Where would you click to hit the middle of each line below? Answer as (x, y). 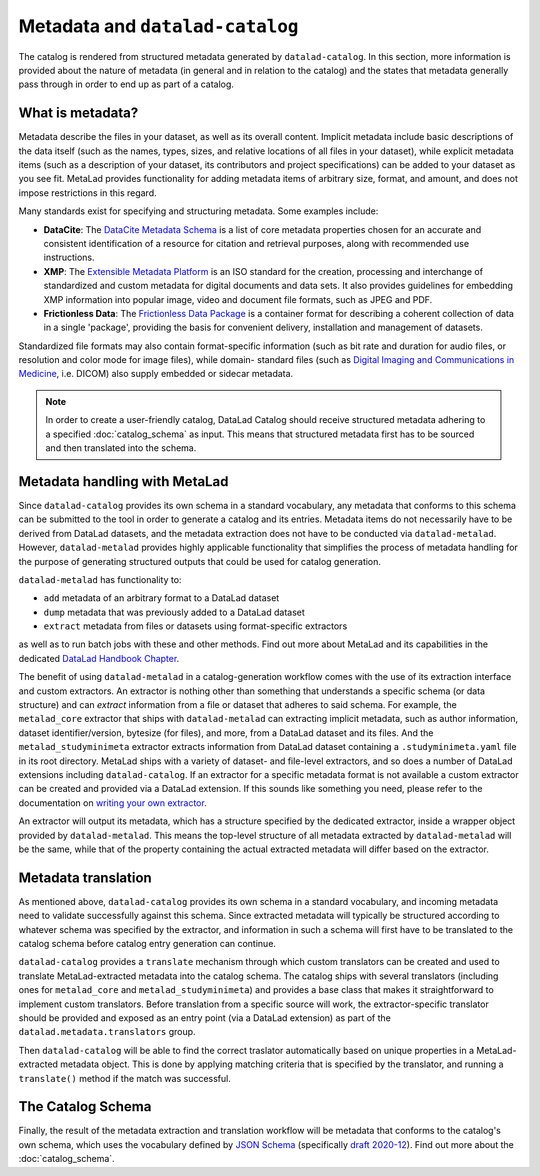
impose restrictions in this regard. (87, 192)
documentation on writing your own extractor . (112, 802)
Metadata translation (85, 877)
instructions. (69, 257)
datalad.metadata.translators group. (107, 1032)
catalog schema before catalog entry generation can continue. (147, 944)
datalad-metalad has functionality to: (100, 579)
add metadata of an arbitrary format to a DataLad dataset (161, 598)
